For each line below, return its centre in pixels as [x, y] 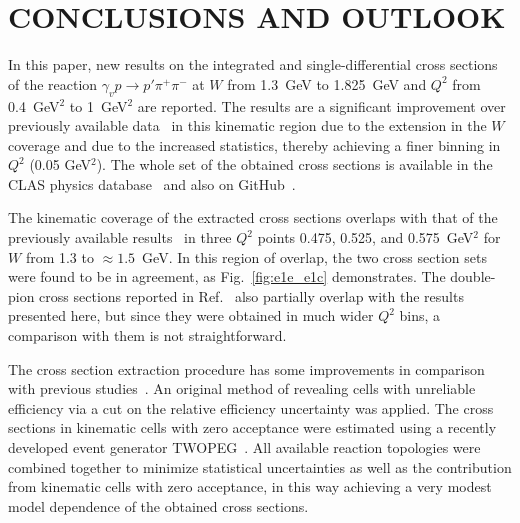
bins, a [420, 315]
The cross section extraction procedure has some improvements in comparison [246, 368]
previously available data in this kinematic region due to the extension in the [247, 125]
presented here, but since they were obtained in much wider [191, 315]
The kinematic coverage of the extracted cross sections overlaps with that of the [253, 217]
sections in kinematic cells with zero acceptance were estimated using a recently [252, 427]
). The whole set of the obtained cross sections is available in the [294, 164]
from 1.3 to [59, 256]
